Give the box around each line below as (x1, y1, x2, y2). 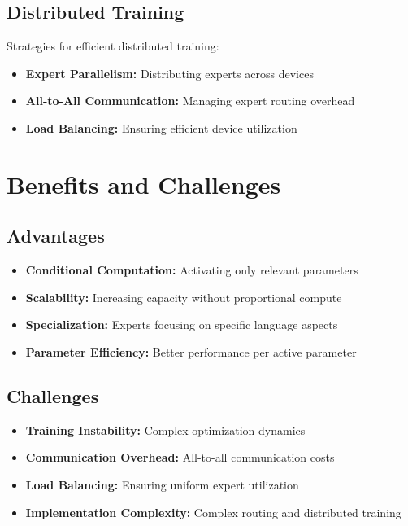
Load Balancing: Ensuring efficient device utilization (25, 119, 297, 136)
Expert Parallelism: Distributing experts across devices (25, 64, 314, 81)
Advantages (7, 223, 105, 248)
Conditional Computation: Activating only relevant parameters (25, 261, 358, 278)
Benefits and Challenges (7, 167, 281, 200)
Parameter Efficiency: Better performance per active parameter (25, 343, 357, 360)
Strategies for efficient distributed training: (7, 37, 219, 55)
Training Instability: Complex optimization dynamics (25, 421, 306, 438)
